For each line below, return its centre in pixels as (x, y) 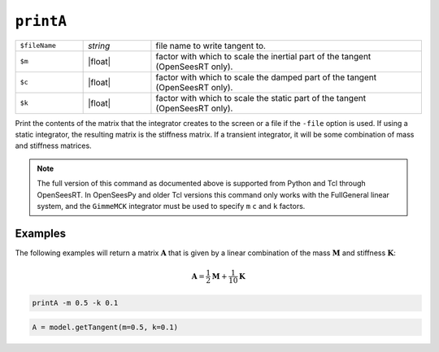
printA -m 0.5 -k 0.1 (75, 303)
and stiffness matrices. (54, 146)
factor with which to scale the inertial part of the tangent (263, 56)
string (99, 46)
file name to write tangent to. (211, 46)
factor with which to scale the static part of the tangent (261, 98)
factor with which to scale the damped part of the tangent (266, 77)
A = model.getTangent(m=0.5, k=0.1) (105, 327)
